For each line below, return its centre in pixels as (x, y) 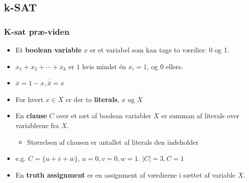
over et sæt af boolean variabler (104, 116)
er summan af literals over (200, 116)
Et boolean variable (48, 50)
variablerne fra (37, 125)
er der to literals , (92, 99)
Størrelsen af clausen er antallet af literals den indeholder (113, 142)
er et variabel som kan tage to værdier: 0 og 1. (159, 50)
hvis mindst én (104, 66)
